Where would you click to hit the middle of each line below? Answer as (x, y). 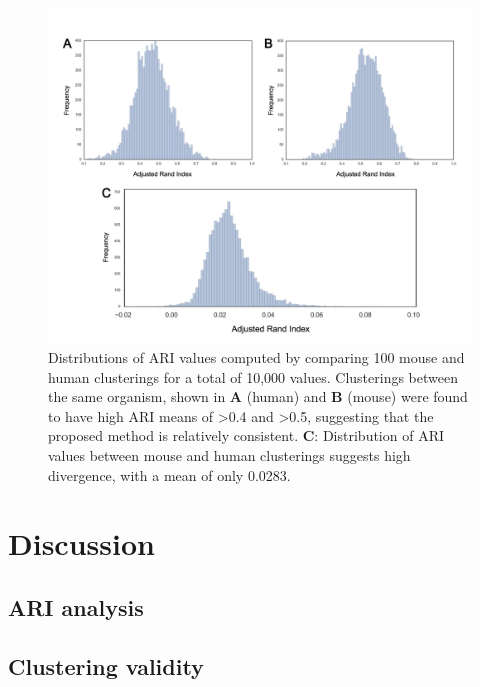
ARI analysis (76, 606)
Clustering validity (106, 665)
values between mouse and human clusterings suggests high (229, 454)
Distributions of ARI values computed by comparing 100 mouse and (256, 356)
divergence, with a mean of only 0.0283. (169, 474)
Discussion (81, 543)
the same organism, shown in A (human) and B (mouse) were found (258, 396)
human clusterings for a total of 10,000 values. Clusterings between (253, 376)
